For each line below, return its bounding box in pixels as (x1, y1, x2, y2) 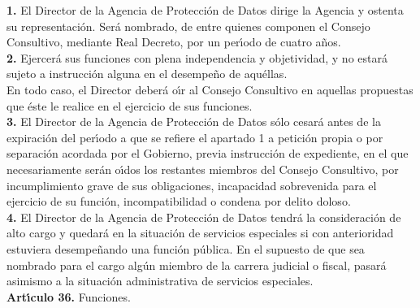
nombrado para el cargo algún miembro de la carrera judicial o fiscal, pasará (6, 256, 387, 273)
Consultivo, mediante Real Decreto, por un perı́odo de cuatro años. (6, 33, 341, 50)
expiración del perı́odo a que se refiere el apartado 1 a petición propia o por (6, 128, 383, 145)
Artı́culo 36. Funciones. (6, 288, 131, 305)
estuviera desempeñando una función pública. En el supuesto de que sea (6, 240, 365, 257)
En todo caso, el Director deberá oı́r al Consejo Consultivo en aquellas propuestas (6, 80, 414, 98)
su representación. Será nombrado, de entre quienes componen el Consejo (6, 17, 370, 34)
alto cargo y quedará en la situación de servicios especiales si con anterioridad (6, 224, 394, 241)
